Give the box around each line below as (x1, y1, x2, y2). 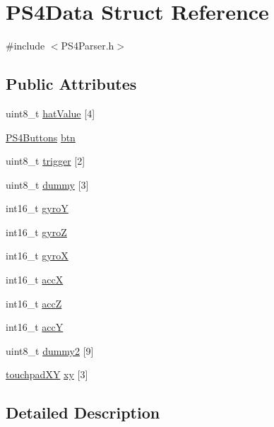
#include (6, 38, 45, 53)
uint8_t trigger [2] (6, 153, 85, 168)
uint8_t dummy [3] (6, 177, 89, 192)
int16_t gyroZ (6, 224, 67, 239)
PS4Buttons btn (6, 129, 76, 144)
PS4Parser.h (61, 38, 114, 53)
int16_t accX (6, 272, 64, 287)
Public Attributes (6, 73, 137, 95)
